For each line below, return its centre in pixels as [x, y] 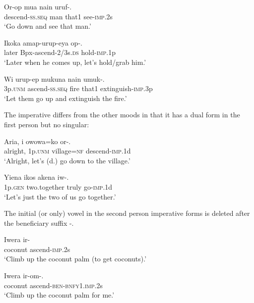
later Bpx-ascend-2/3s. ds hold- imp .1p [60, 52]
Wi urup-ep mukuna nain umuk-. [54, 78]
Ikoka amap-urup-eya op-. [43, 42]
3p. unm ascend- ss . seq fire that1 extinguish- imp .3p [78, 88]
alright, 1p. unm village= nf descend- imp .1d [67, 151]
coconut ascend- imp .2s [37, 249]
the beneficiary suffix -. [39, 223]
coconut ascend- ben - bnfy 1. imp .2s [53, 285]
